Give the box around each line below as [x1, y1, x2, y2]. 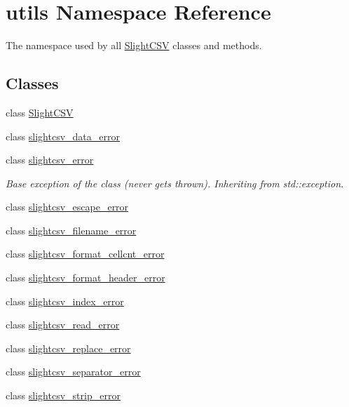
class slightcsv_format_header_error [6, 270, 165, 285]
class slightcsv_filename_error [6, 222, 137, 237]
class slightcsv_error [6, 152, 94, 167]
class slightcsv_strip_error [6, 388, 121, 403]
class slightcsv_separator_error [6, 364, 141, 379]
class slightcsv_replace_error [6, 340, 131, 355]
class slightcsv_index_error [6, 293, 124, 308]
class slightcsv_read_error [6, 317, 120, 332]
